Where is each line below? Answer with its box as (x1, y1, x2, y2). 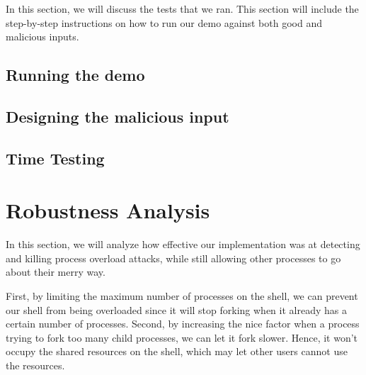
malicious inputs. (6, 29, 79, 44)
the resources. (6, 358, 65, 372)
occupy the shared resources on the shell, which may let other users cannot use (6, 344, 348, 359)
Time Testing (6, 147, 105, 169)
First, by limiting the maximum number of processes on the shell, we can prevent (6, 289, 358, 303)
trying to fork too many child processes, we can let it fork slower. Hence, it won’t (6, 330, 358, 345)
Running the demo (6, 64, 145, 86)
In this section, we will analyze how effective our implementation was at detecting (6, 237, 360, 252)
